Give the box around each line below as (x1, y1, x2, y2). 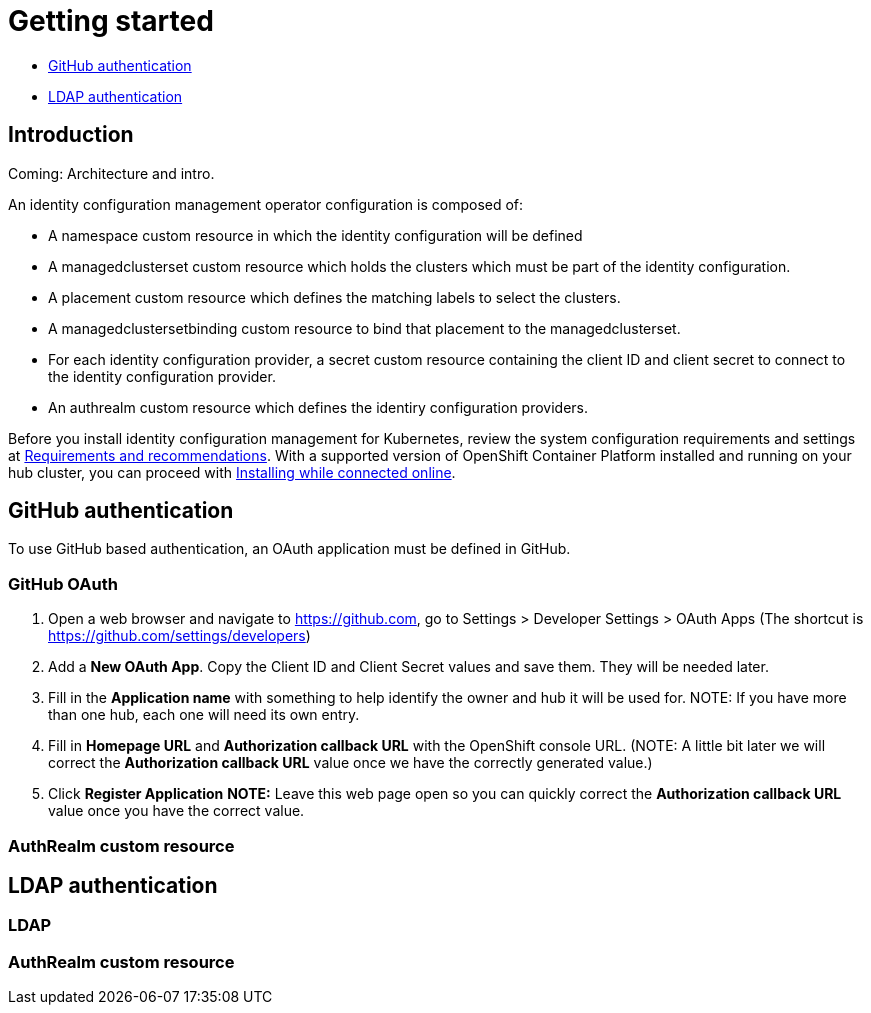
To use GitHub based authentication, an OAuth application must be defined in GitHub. (8, 540, 571, 558)
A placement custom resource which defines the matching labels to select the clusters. (48, 288, 621, 306)
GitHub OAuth (8, 573, 118, 594)
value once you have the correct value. (48, 802, 305, 820)
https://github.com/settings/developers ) (48, 627, 311, 645)
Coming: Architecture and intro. (8, 164, 215, 182)
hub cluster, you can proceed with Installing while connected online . (8, 463, 456, 481)
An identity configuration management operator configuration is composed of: (8, 195, 524, 213)
